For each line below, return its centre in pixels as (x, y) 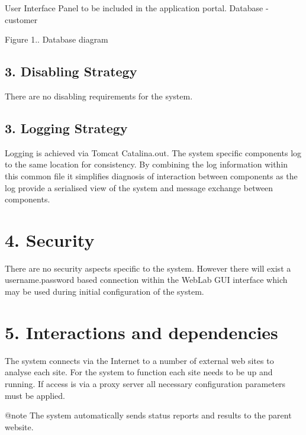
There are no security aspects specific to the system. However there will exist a (148, 268)
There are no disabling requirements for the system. (99, 96)
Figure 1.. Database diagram (57, 39)
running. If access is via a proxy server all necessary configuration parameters (145, 383)
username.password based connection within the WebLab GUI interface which (146, 280)
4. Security (50, 239)
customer (21, 19)
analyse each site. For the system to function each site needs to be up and (139, 372)
